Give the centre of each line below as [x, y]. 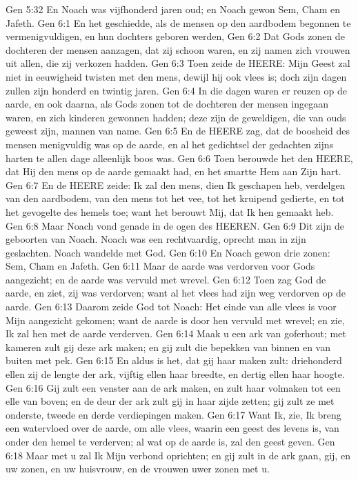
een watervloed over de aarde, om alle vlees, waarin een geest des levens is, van [172, 428]
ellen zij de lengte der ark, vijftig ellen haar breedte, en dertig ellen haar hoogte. [175, 374]
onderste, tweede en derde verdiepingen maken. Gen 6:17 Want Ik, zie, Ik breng [173, 414]
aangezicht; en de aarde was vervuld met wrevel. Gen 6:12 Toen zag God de [166, 279]
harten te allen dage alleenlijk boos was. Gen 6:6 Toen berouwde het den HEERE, [179, 158]
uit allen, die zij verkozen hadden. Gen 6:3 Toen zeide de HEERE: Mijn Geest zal [178, 63]
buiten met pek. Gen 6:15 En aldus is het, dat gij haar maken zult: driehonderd [174, 360]
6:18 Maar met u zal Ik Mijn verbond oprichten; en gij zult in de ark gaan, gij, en [178, 455]
